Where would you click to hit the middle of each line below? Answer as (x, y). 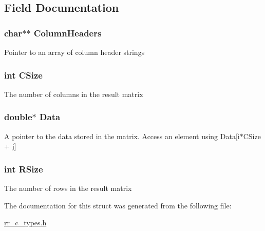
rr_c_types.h (25, 223)
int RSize (24, 169)
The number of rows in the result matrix (68, 188)
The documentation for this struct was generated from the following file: (118, 205)
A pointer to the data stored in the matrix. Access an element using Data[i (122, 136)
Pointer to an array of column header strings (74, 52)
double (18, 117)
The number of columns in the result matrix (74, 94)
